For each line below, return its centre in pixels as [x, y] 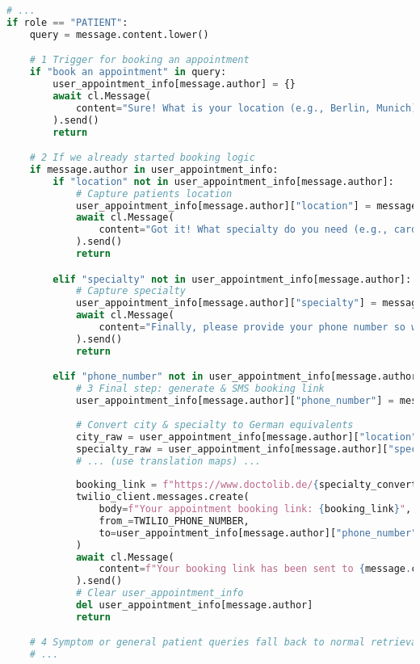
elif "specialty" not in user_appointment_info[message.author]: [232, 279]
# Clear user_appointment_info [160, 593]
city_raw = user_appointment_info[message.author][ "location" [246, 437]
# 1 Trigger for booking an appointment [139, 60]
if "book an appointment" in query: [128, 72]
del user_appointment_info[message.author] [194, 605]
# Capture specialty [130, 291]
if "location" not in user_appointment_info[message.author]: [223, 181]
